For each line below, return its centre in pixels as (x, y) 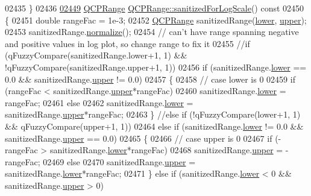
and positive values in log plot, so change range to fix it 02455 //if (127, 43)
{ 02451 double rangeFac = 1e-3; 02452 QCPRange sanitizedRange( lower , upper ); (156, 20)
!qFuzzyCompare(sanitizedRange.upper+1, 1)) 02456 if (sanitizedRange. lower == (156, 67)
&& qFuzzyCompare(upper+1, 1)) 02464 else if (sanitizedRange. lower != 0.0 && (154, 126)
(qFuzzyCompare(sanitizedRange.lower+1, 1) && (96, 55)
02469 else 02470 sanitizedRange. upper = (119, 161)
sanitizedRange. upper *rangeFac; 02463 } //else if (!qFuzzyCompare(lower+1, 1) (153, 114)
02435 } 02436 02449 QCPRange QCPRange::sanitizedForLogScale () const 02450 (155, 8)
